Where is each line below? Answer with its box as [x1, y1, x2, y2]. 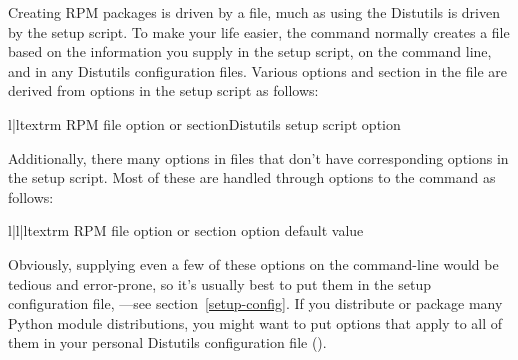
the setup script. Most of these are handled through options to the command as [8, 167, 496, 188]
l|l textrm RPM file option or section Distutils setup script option [8, 113, 401, 134]
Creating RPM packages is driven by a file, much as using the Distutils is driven [8, 2, 500, 22]
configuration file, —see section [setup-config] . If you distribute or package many [8, 293, 503, 314]
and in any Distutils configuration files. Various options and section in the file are [8, 60, 507, 81]
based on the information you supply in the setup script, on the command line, [8, 41, 492, 62]
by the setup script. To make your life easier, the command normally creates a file [8, 21, 510, 42]
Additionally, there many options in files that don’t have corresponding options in [8, 147, 509, 168]
